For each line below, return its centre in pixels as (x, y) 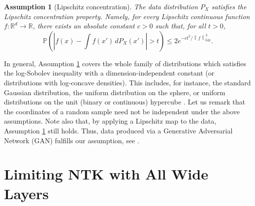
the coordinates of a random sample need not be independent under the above (122, 111)
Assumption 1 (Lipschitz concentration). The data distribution (101, 6)
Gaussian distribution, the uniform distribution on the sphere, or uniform (115, 92)
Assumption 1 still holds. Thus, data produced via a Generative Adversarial (118, 130)
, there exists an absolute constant (84, 26)
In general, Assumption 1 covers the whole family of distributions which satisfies (125, 63)
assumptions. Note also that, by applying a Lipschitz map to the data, (110, 121)
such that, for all (180, 26)
